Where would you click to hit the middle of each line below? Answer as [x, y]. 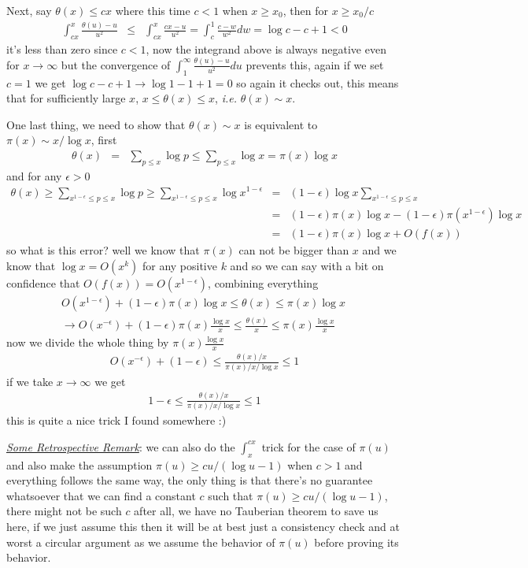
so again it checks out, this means [318, 82]
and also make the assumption [79, 464]
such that [231, 495]
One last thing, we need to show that [96, 124]
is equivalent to [281, 124]
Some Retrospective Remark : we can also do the [121, 446]
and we [379, 250]
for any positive [179, 265]
